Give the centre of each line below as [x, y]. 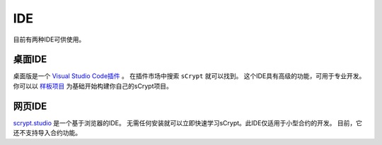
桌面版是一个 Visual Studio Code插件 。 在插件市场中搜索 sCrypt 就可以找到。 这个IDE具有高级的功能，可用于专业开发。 [189, 76]
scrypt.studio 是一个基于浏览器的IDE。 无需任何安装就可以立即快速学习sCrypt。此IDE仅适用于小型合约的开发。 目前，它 [188, 122]
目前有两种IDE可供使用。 [49, 39]
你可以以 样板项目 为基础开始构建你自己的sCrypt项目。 [93, 86]
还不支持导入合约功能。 [47, 133]
